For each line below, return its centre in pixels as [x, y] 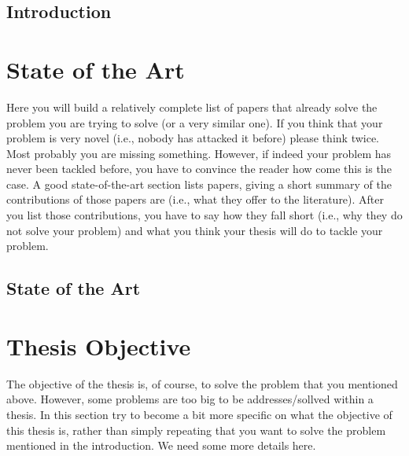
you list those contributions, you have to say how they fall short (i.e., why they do [204, 215]
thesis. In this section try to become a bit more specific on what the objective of [199, 414]
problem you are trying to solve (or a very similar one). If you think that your [195, 122]
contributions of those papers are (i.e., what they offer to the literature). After [195, 199]
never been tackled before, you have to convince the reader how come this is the [199, 169]
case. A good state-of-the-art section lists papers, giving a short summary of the [199, 184]
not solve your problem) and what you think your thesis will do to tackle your [195, 230]
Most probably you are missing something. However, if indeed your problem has [199, 153]
